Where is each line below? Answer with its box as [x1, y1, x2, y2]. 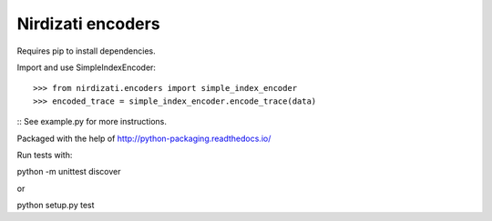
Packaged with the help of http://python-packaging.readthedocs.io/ [16, 133, 272, 144]
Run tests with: [16, 149, 73, 160]
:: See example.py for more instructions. [16, 116, 168, 127]
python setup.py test [16, 200, 95, 211]
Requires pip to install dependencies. [16, 45, 156, 56]
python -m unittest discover [16, 166, 122, 177]
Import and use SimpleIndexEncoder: [16, 62, 157, 73]
